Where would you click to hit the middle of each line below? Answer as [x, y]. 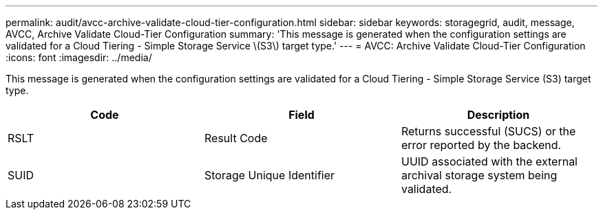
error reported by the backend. [481, 145]
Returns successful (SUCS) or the [488, 131]
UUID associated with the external [489, 161]
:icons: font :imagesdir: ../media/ [79, 57]
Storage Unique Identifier [269, 175]
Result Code [236, 138]
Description [498, 115]
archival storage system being [479, 175]
